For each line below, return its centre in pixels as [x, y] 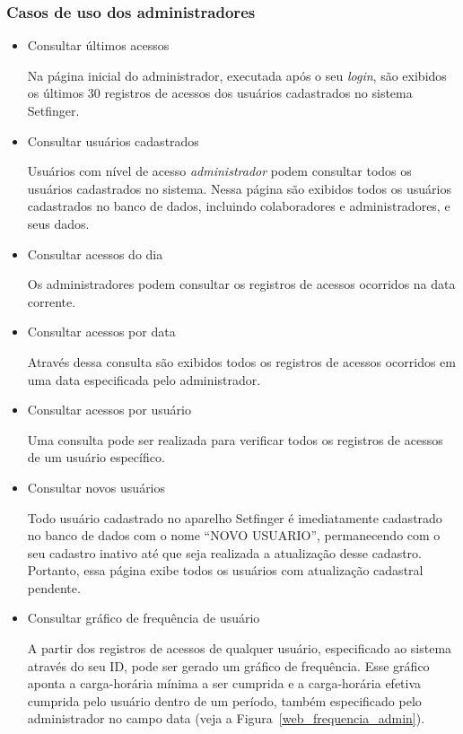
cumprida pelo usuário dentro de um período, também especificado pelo [224, 700]
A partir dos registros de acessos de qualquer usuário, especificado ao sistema [240, 648]
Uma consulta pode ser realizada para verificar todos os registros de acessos [235, 439]
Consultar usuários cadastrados [113, 140]
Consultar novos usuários [96, 487]
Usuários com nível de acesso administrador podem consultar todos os [219, 171]
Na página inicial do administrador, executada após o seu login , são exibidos [237, 75]
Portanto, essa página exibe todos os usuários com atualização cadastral [225, 570]
